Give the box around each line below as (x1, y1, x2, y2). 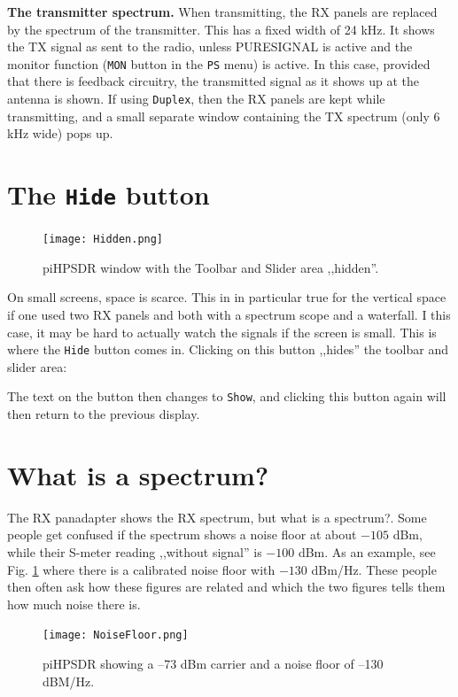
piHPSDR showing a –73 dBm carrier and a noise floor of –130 (43, 654, 384, 672)
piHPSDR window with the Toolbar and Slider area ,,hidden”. (43, 258, 379, 276)
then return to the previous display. (7, 405, 200, 423)
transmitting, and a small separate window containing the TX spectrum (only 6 (7, 106, 440, 125)
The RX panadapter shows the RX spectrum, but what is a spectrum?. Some (7, 507, 427, 526)
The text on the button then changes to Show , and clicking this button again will (7, 387, 446, 406)
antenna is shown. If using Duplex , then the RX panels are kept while (7, 89, 385, 108)
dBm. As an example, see (298, 542, 436, 561)
